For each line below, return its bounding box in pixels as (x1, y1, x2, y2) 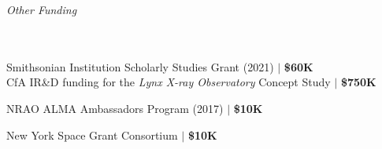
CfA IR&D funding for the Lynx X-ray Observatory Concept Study (6, 74, 331, 90)
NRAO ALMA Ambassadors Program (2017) (6, 100, 224, 116)
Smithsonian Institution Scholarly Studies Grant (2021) (6, 58, 274, 74)
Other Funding (6, 2, 77, 17)
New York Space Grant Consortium (6, 126, 178, 143)
